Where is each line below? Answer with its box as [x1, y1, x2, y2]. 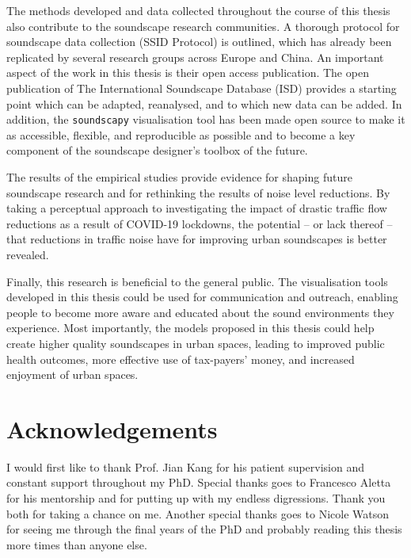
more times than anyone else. [6, 536, 147, 552]
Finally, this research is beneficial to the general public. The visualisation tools [6, 273, 388, 289]
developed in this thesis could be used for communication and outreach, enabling [6, 289, 398, 305]
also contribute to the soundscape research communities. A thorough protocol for [6, 17, 400, 34]
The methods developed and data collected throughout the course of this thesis [6, 2, 390, 18]
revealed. [6, 246, 49, 262]
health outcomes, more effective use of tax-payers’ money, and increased [6, 350, 355, 367]
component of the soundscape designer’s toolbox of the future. [6, 142, 308, 159]
